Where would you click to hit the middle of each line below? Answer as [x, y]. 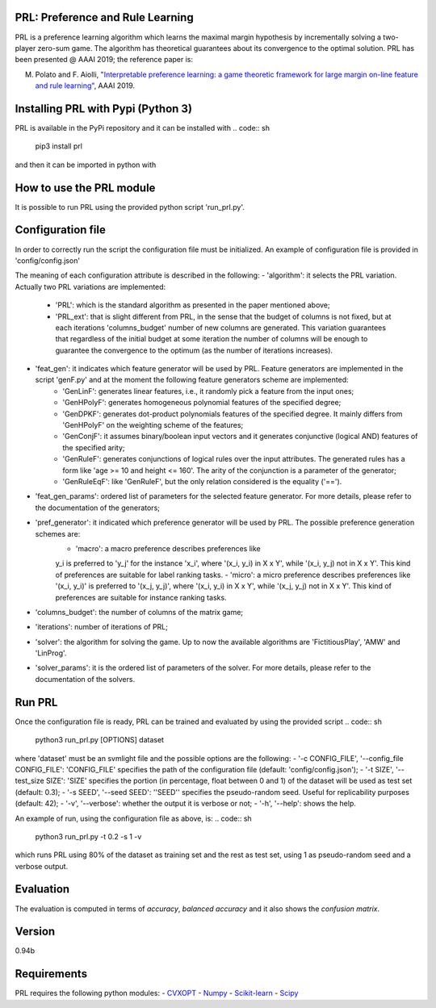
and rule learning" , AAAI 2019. [85, 86]
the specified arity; [94, 447]
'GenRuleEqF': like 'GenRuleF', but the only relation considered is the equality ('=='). [202, 481]
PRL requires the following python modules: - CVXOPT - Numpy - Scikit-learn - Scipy [157, 993]
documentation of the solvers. [85, 679]
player [25, 48]
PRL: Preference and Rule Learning [104, 17]
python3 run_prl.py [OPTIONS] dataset [100, 740]
